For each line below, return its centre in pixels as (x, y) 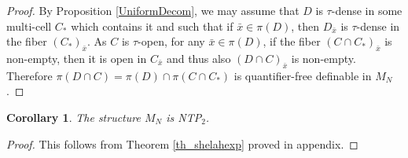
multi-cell (29, 26)
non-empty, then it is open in (77, 58)
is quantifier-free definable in (303, 75)
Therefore (29, 75)
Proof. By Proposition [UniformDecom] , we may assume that (153, 10)
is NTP (184, 117)
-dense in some (367, 10)
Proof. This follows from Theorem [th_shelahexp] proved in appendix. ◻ (182, 143)
